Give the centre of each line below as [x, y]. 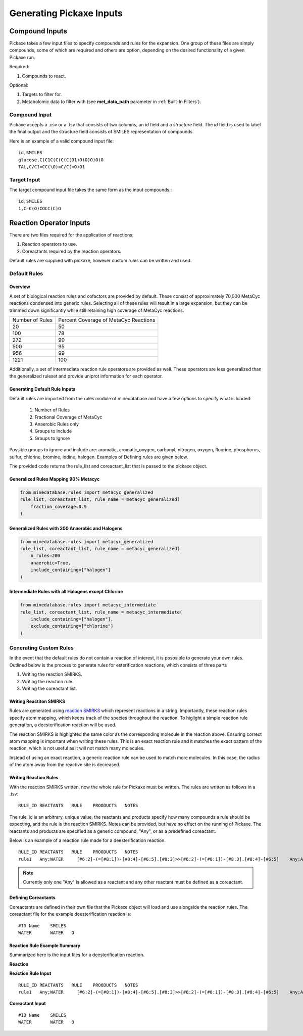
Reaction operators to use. [49, 244]
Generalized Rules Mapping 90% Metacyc [55, 479]
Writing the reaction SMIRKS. [52, 674]
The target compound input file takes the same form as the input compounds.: [91, 190]
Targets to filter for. [42, 95]
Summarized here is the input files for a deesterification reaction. [77, 955]
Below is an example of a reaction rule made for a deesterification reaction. [88, 840]
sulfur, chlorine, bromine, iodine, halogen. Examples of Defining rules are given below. [99, 457]
